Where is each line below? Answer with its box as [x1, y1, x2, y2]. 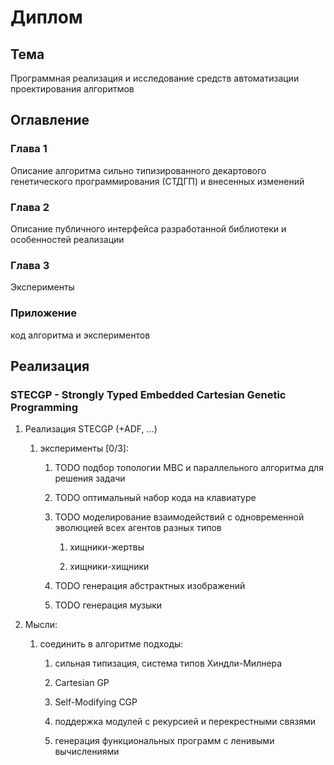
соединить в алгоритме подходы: [39, 638, 184, 650]
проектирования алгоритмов [10, 83, 135, 95]
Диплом [10, 6, 83, 29]
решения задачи [54, 472, 126, 485]
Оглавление [10, 112, 90, 129]
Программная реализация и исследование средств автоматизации [10, 72, 300, 84]
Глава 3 [10, 258, 50, 272]
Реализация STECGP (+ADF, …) [24, 423, 158, 435]
